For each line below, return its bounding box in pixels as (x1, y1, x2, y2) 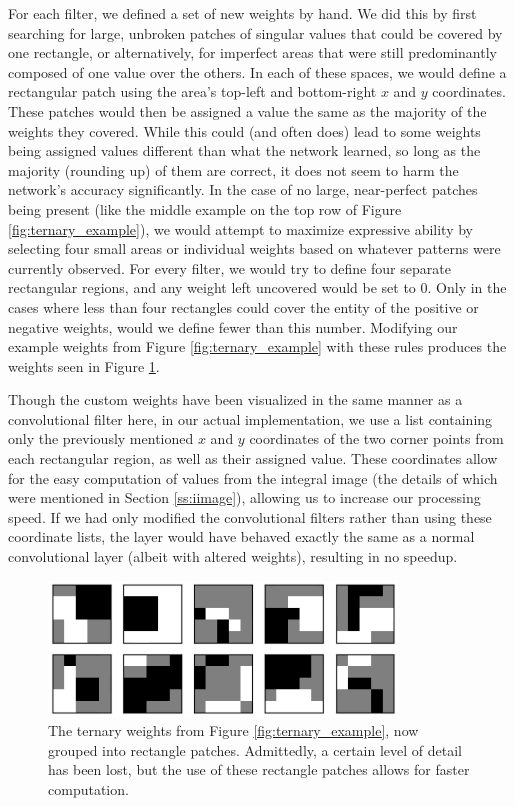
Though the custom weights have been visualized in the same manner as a (8, 389, 463, 410)
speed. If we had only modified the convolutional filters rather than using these (8, 506, 492, 527)
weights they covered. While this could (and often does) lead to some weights (8, 120, 481, 141)
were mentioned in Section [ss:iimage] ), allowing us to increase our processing (8, 487, 481, 508)
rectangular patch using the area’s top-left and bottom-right (8, 81, 377, 102)
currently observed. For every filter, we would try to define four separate (8, 257, 451, 278)
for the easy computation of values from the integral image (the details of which (8, 467, 498, 488)
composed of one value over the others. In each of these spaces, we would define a (8, 61, 507, 82)
